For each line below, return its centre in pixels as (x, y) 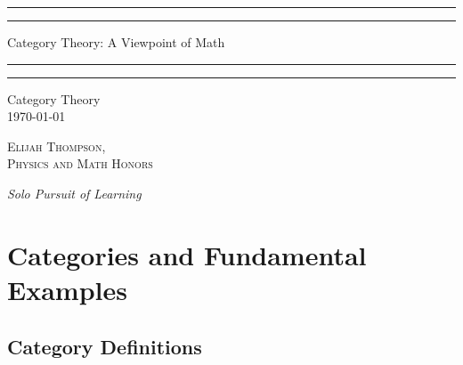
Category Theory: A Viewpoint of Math (116, 42)
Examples (67, 289)
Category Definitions (105, 346)
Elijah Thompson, (57, 146)
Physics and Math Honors (80, 163)
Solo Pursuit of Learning (74, 193)
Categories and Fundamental (187, 254)
